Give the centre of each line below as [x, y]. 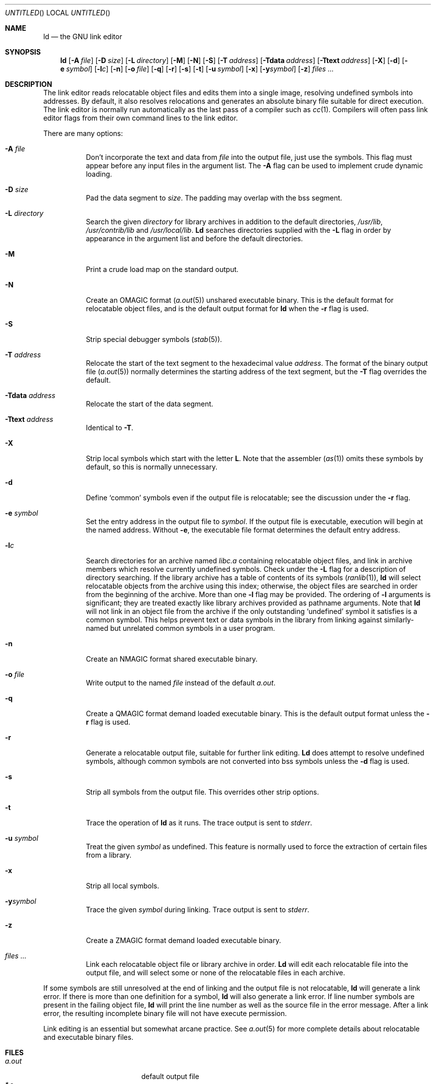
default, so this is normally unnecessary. [152, 467]
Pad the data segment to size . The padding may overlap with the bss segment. [214, 198]
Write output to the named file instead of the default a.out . [181, 683]
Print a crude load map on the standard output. [162, 269]
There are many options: [83, 133]
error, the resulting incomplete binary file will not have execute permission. [165, 1013]
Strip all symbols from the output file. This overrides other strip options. [202, 792]
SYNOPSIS [23, 52]
